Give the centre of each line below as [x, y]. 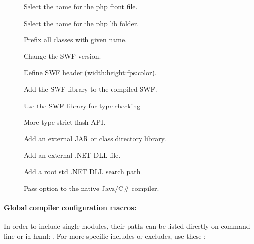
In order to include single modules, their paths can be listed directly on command [127, 226]
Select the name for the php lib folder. [81, 23]
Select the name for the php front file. [81, 6]
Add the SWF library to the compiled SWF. [90, 89]
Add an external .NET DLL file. [72, 155]
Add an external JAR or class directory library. [95, 138]
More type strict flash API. [65, 122]
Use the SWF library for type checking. [83, 105]
